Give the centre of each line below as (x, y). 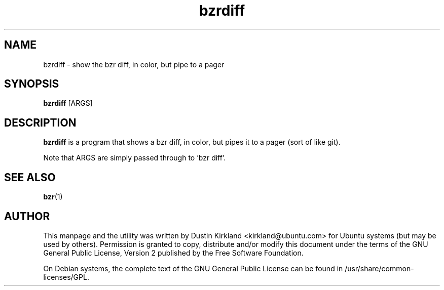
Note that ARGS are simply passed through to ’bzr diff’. (135, 158)
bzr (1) (53, 197)
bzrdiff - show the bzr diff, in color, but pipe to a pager (134, 64)
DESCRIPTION (40, 122)
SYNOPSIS (32, 84)
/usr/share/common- (379, 268)
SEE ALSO (30, 177)
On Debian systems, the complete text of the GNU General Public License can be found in (193, 268)
